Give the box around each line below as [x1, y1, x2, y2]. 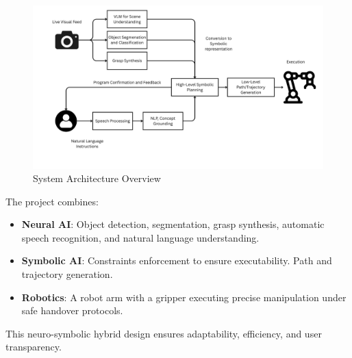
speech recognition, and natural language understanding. [21, 230, 260, 244]
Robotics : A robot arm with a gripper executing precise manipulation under [21, 290, 347, 304]
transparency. [5, 340, 62, 354]
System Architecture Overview [33, 171, 161, 186]
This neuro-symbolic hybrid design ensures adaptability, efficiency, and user [5, 326, 322, 340]
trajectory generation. [21, 267, 113, 281]
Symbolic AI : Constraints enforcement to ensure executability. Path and [21, 253, 332, 268]
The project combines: [5, 194, 99, 208]
